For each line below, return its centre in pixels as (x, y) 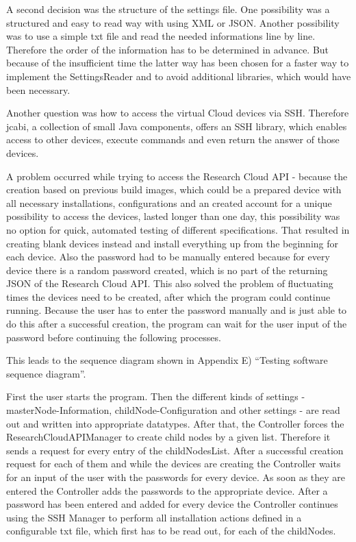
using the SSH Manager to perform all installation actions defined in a (154, 517)
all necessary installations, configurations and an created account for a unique (169, 202)
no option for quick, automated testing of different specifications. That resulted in (178, 229)
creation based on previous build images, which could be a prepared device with (174, 189)
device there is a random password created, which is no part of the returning (167, 270)
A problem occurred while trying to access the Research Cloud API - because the (177, 176)
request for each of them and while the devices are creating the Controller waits (174, 464)
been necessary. (38, 89)
